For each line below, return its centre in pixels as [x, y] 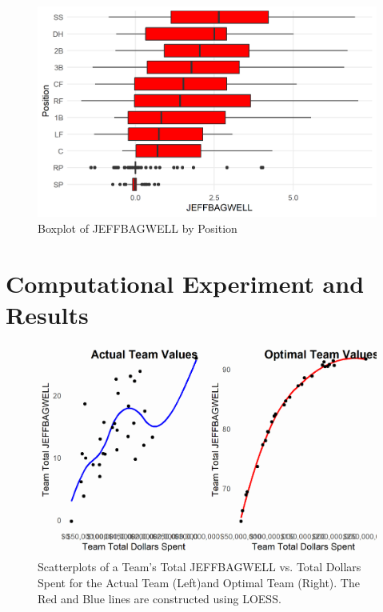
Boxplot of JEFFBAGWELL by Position [138, 228]
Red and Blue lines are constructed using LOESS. [160, 598]
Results [47, 314]
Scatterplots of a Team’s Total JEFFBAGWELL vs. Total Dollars [199, 567]
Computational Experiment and [185, 283]
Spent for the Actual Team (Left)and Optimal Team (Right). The [199, 583]
